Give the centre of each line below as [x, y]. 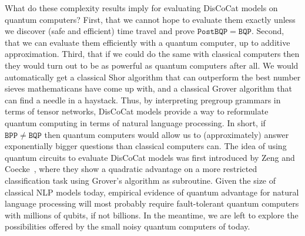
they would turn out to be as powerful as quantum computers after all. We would [152, 65]
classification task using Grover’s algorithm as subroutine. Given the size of [140, 180]
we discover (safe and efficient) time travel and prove [100, 31]
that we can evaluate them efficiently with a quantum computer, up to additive [148, 42]
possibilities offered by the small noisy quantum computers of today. [128, 226]
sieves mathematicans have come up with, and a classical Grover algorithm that [148, 88]
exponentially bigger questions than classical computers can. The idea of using [146, 146]
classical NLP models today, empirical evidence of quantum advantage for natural [152, 192]
